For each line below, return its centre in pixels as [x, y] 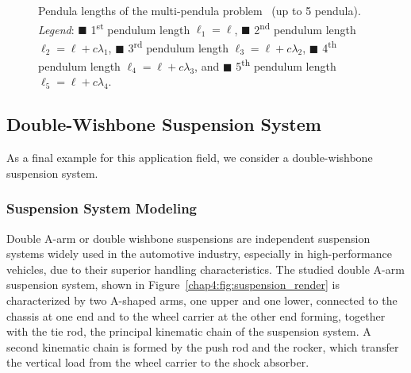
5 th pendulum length [286, 65]
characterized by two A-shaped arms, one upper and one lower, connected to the [202, 300]
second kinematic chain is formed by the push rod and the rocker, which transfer [203, 346]
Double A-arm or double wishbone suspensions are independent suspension [188, 238]
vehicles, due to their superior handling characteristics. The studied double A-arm [205, 269]
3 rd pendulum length [179, 46]
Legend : [56, 29]
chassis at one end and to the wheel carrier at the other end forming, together [196, 315]
